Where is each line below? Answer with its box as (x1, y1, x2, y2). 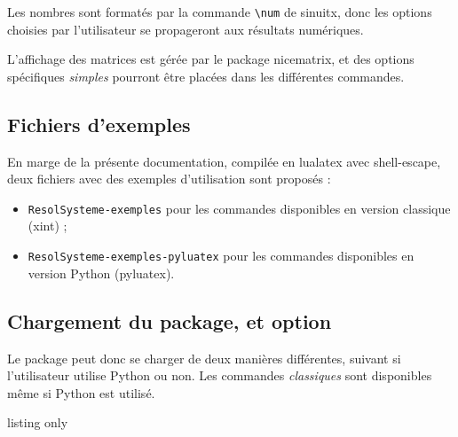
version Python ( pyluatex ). (28, 263, 175, 282)
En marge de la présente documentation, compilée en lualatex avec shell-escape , (7, 152, 441, 170)
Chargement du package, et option (7, 307, 332, 334)
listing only (7, 413, 68, 432)
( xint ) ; (28, 216, 67, 235)
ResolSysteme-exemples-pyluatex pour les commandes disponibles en (28, 246, 415, 265)
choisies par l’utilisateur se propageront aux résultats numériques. (7, 20, 364, 38)
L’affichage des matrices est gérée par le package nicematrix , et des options (7, 50, 415, 68)
